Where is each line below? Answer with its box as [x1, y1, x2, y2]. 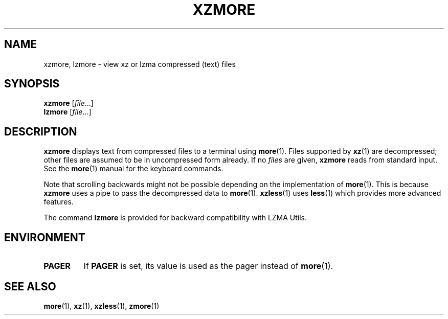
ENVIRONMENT [4, 231, 85, 244]
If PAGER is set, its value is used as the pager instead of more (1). [83, 261, 333, 271]
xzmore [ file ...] [43, 99, 94, 108]
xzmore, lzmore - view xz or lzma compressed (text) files [43, 59, 236, 69]
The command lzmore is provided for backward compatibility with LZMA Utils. [43, 213, 307, 222]
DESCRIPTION [4, 125, 77, 138]
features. [43, 197, 74, 207]
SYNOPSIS [4, 77, 60, 90]
